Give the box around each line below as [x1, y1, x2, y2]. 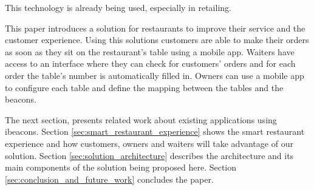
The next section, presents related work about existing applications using [5, 113, 277, 126]
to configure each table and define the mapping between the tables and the [5, 81, 284, 93]
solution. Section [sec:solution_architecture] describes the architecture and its [5, 149, 294, 161]
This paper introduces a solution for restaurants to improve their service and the [5, 21, 305, 34]
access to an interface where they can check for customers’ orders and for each [5, 57, 296, 70]
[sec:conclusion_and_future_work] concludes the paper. [5, 172, 214, 185]
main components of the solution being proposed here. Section [5, 161, 237, 174]
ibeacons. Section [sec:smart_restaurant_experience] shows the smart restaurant [5, 125, 305, 138]
